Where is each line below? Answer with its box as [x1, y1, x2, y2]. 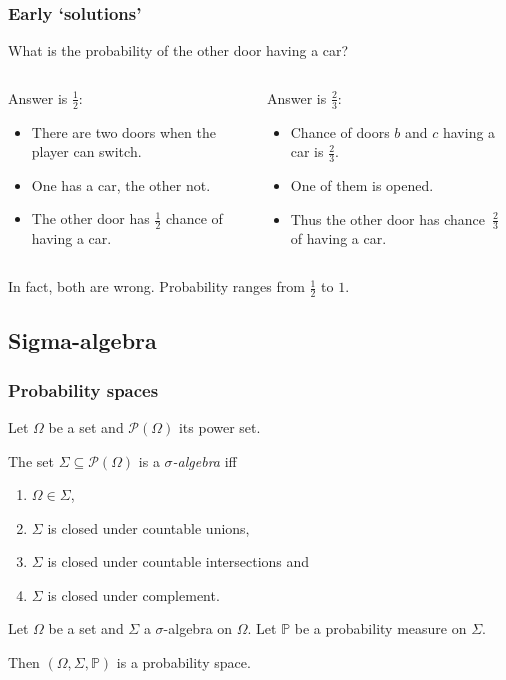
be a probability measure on [294, 618, 467, 639]
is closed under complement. [47, 584, 220, 605]
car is [290, 141, 324, 162]
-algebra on [163, 618, 233, 639]
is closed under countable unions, [47, 517, 250, 538]
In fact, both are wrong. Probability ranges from [8, 276, 305, 297]
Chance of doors [290, 121, 390, 142]
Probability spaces [8, 377, 159, 402]
